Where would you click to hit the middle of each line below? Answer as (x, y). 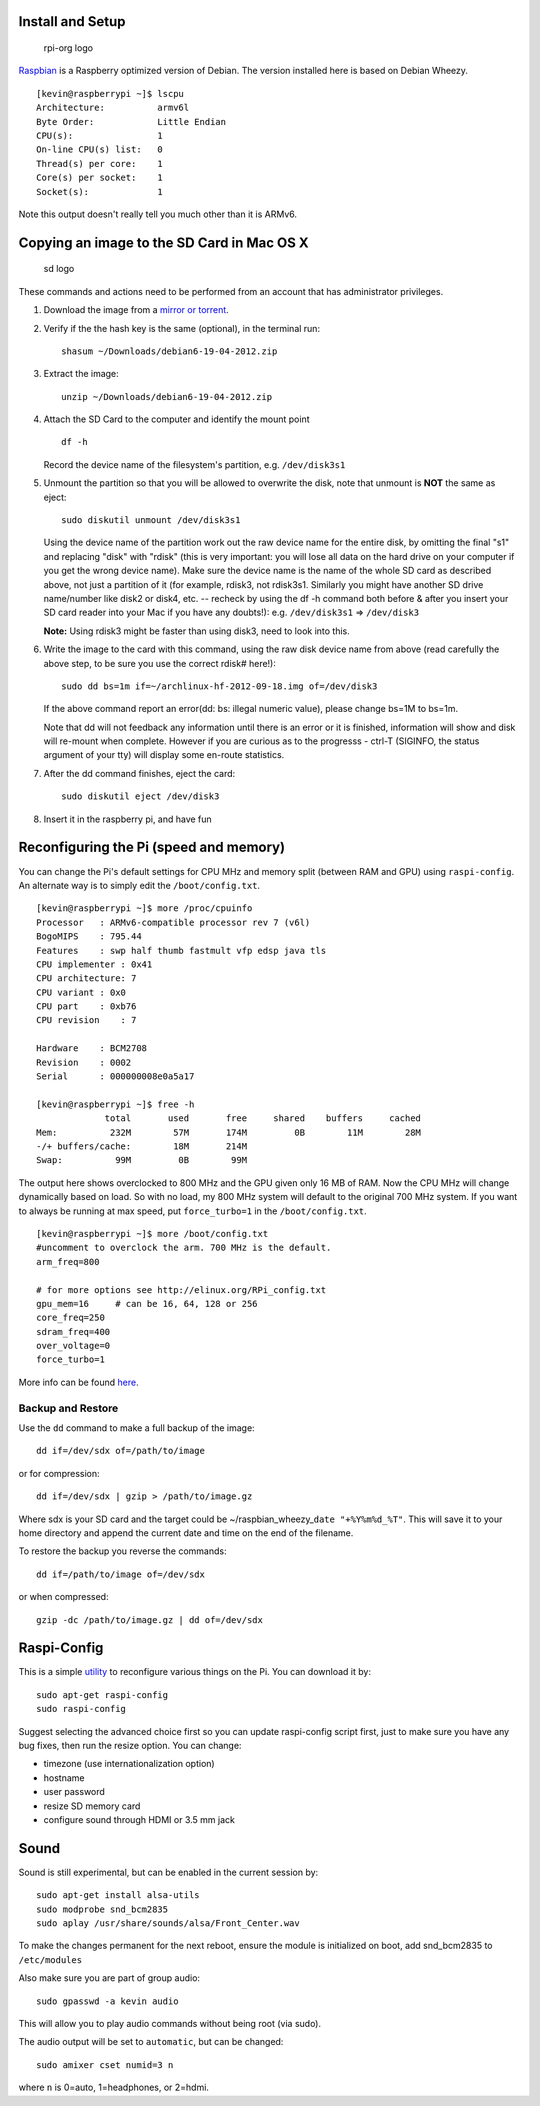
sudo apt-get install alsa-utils (118, 1895)
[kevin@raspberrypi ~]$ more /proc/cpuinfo (144, 908)
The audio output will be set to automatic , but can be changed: (151, 2042)
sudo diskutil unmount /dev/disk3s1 (151, 520)
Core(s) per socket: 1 (100, 178)
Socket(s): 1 (100, 191)
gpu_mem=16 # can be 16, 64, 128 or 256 (147, 1303)
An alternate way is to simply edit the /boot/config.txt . (139, 885)
